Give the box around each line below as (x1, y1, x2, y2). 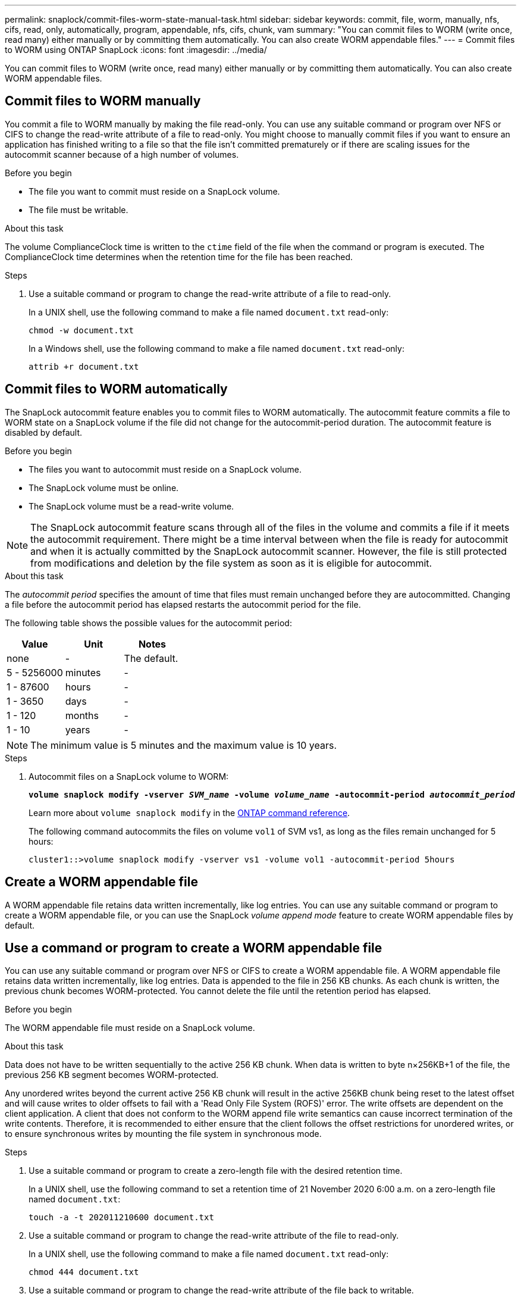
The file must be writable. (29, 204, 128, 215)
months (65, 709, 99, 721)
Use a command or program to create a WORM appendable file (5, 940, 382, 955)
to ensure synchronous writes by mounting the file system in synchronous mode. (5, 1129, 322, 1139)
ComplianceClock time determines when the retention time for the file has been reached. (5, 251, 353, 262)
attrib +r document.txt (29, 361, 139, 371)
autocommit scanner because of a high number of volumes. (5, 149, 239, 160)
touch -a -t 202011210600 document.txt (29, 1212, 214, 1223)
